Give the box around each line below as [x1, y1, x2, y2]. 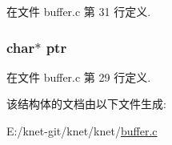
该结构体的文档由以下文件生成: [6, 95, 166, 112]
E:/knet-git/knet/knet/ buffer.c [6, 123, 158, 139]
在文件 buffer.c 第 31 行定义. [6, 3, 151, 19]
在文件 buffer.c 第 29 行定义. [6, 68, 151, 85]
